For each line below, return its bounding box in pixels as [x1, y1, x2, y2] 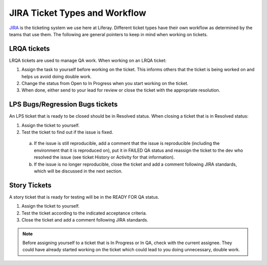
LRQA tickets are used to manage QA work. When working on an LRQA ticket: [9, 57, 167, 63]
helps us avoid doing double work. [21, 73, 92, 79]
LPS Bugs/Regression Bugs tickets [9, 100, 118, 109]
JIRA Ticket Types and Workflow [9, 7, 146, 18]
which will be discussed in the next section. [34, 168, 123, 174]
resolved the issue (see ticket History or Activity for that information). [34, 154, 175, 160]
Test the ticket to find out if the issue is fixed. [21, 129, 113, 135]
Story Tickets [9, 181, 52, 189]
